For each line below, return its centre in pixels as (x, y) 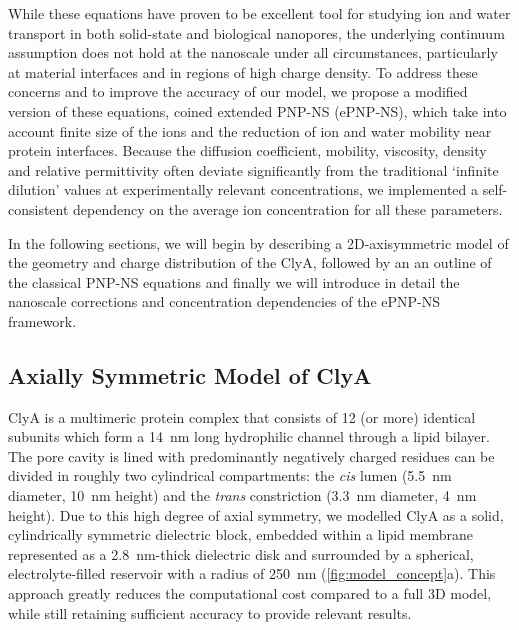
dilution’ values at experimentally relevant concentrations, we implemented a (243, 189)
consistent (38, 208)
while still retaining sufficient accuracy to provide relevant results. (210, 612)
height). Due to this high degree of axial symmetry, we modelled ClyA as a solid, (256, 514)
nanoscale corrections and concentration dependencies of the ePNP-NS (224, 301)
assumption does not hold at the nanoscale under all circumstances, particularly (253, 52)
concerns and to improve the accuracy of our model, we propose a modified (238, 91)
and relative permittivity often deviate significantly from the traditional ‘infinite (253, 169)
